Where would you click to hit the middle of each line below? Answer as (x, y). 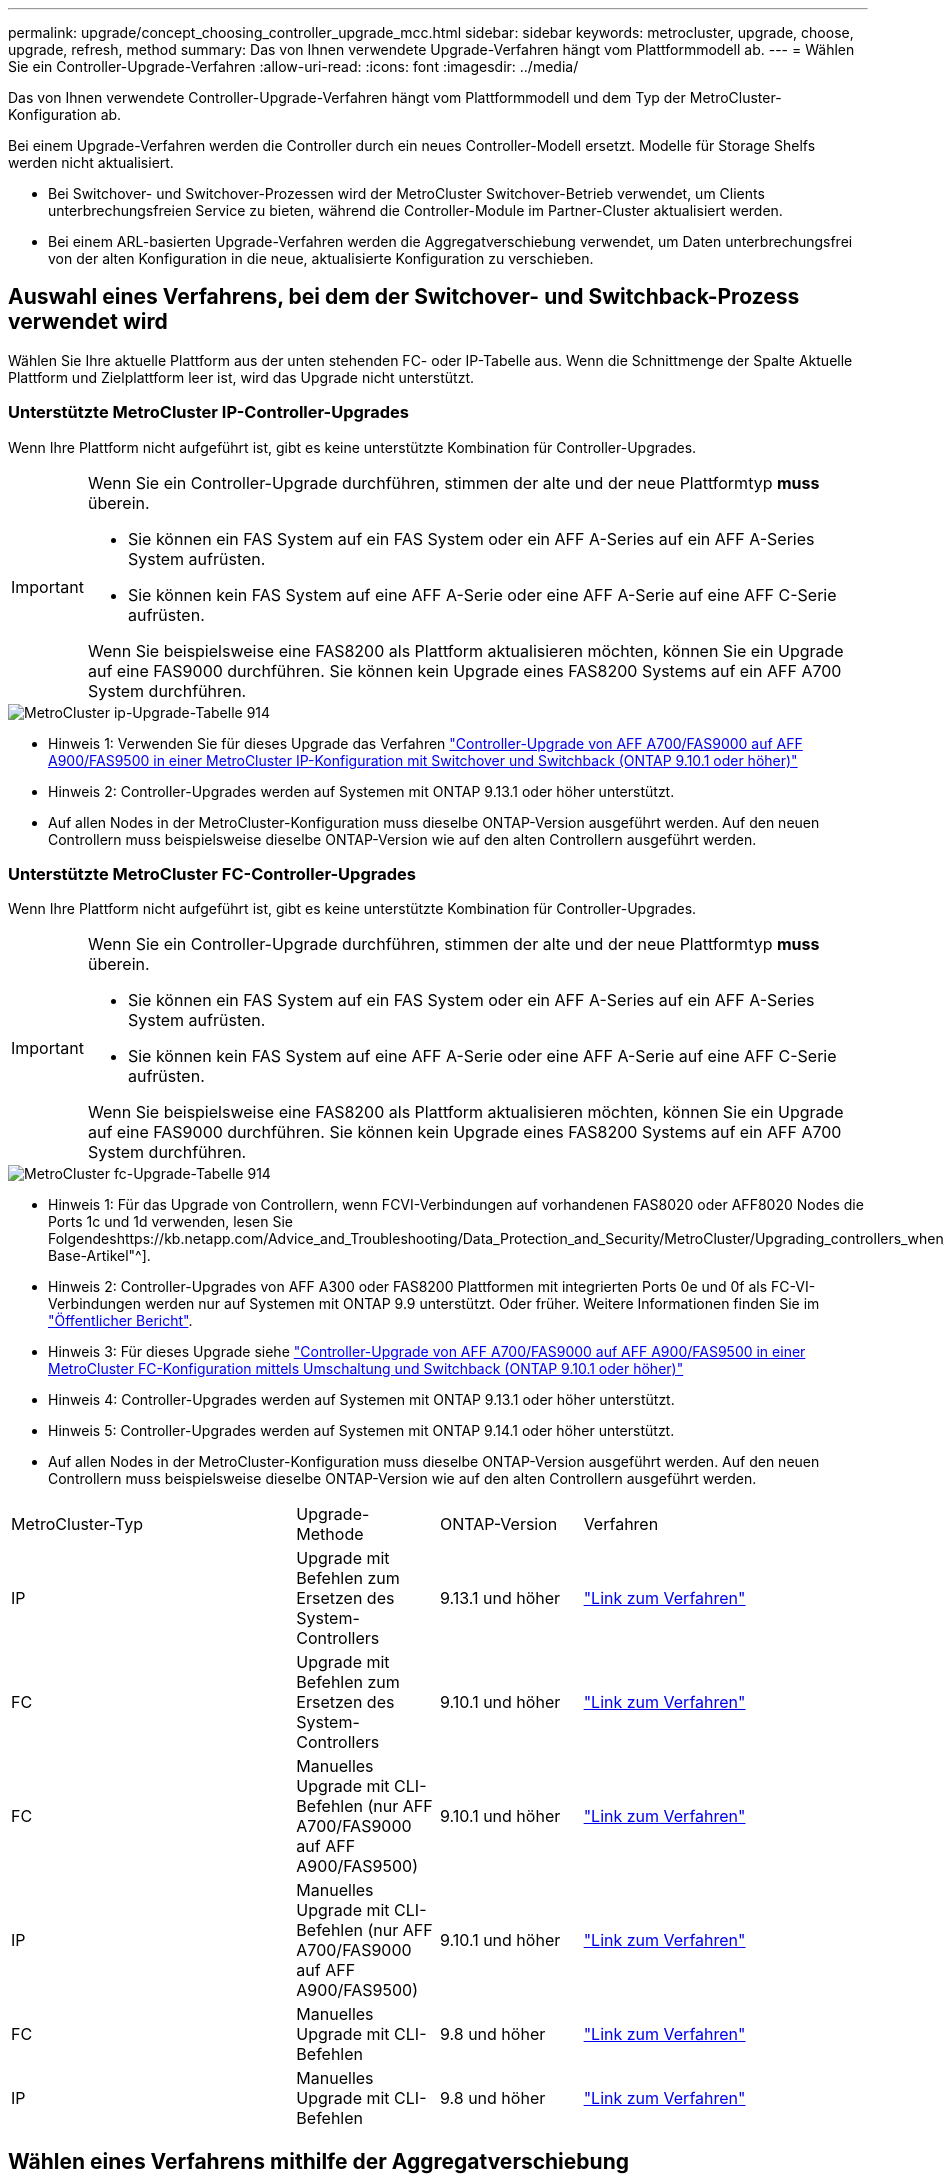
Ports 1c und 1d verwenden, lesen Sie (171, 1222)
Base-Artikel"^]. (99, 1256)
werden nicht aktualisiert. (91, 162)
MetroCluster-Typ (77, 1524)
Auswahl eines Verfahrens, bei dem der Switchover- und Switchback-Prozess (404, 297)
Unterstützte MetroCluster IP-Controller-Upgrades (209, 412)
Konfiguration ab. (65, 114)
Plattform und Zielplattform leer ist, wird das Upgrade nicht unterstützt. (241, 377)
